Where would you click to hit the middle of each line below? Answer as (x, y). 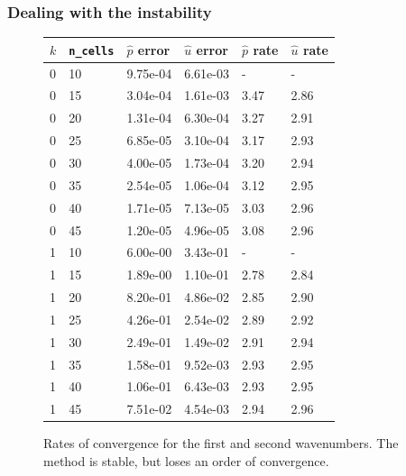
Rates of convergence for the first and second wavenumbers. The (221, 443)
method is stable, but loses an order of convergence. (186, 460)
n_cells (92, 51)
